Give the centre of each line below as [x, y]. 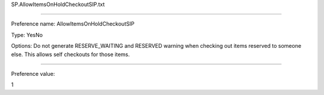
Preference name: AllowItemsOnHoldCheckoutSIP [73, 24]
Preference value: [33, 73]
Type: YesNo [27, 35]
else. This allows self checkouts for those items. [70, 54]
